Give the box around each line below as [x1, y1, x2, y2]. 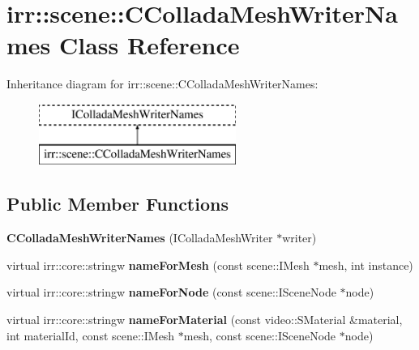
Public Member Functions [6, 191, 229, 216]
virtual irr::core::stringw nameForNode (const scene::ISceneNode [6, 284, 336, 301]
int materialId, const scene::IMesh [6, 327, 175, 344]
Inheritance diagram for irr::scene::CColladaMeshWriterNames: [6, 75, 319, 92]
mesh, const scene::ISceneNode [183, 327, 336, 344]
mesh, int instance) [319, 256, 413, 273]
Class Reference [59, 28, 240, 62]
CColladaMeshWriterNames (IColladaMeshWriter [6, 229, 273, 246]
